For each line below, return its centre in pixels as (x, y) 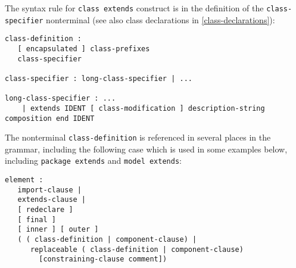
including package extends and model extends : (93, 161)
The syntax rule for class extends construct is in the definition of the (134, 8)
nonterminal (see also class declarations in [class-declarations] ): (161, 19)
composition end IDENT (50, 118)
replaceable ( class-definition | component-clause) (137, 249)
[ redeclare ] (45, 210)
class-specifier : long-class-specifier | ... (99, 78)
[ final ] (37, 219)
